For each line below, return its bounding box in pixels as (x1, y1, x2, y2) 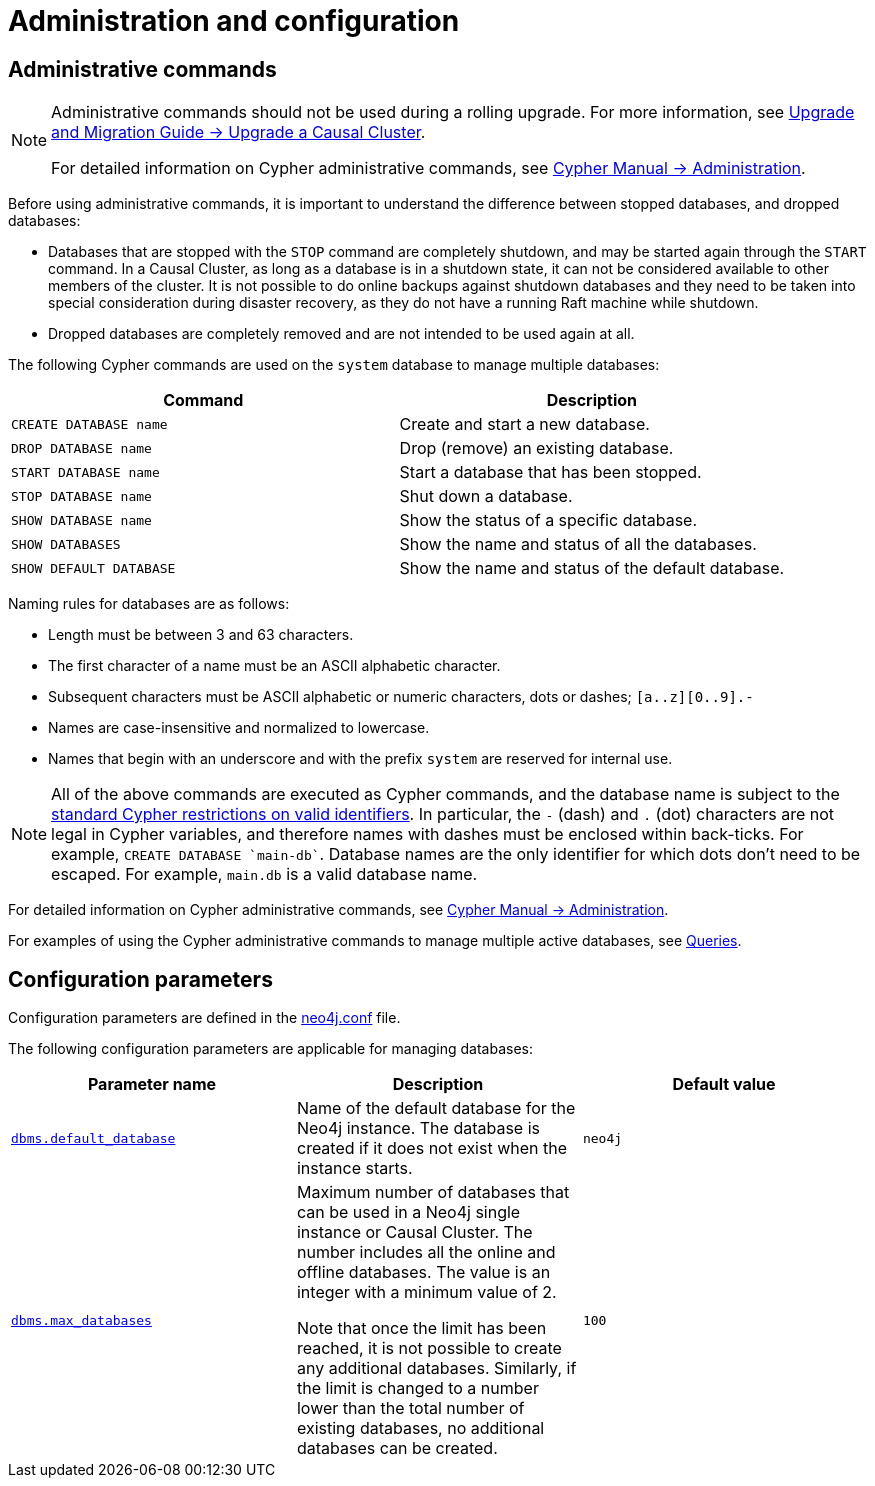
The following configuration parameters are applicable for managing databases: (8, 1040, 534, 1058)
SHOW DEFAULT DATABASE (11, 560, 176, 576)
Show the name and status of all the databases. (399, 534, 757, 555)
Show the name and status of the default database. (399, 558, 785, 579)
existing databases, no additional (296, 1418, 545, 1439)
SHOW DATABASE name (11, 512, 152, 528)
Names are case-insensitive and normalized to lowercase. (48, 719, 430, 737)
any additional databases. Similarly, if (296, 1358, 577, 1379)
